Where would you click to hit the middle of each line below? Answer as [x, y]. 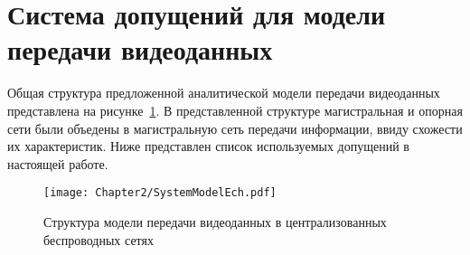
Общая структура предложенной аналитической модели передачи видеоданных [224, 93]
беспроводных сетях [99, 239]
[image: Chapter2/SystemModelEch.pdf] [160, 193]
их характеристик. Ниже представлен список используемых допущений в [208, 146]
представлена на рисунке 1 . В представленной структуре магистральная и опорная [235, 110]
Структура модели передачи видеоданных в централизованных [215, 221]
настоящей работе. [58, 163]
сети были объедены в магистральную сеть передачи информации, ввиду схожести [235, 128]
